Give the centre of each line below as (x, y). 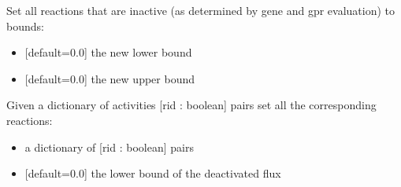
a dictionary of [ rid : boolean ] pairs (109, 147)
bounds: (25, 26)
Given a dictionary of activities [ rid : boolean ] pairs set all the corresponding (191, 105)
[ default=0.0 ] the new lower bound (108, 52)
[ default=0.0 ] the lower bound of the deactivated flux (153, 173)
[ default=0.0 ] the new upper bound (110, 78)
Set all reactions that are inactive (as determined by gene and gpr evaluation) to (201, 10)
